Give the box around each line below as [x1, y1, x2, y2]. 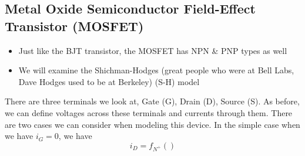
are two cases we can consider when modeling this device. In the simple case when [5, 118, 300, 130]
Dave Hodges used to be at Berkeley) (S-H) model [18, 75, 200, 87]
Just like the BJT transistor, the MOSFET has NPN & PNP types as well [18, 44, 287, 56]
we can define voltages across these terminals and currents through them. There [5, 106, 293, 118]
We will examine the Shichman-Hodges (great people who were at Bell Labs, [18, 64, 294, 76]
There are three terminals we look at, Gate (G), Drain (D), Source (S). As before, [5, 95, 300, 107]
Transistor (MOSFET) [5, 16, 144, 35]
